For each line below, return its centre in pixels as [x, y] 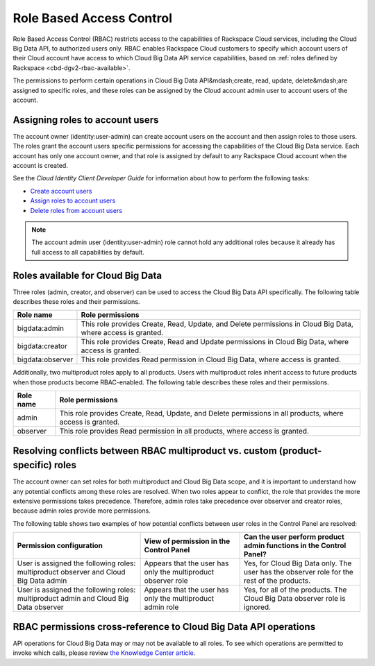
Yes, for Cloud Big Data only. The [298, 563]
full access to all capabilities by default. [88, 252]
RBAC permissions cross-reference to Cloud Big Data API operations [164, 627]
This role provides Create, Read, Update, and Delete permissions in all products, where [201, 413]
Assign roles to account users [73, 200]
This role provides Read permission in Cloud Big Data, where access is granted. [211, 359]
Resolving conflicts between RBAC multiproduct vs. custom [145, 451]
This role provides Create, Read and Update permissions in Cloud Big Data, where [215, 342]
